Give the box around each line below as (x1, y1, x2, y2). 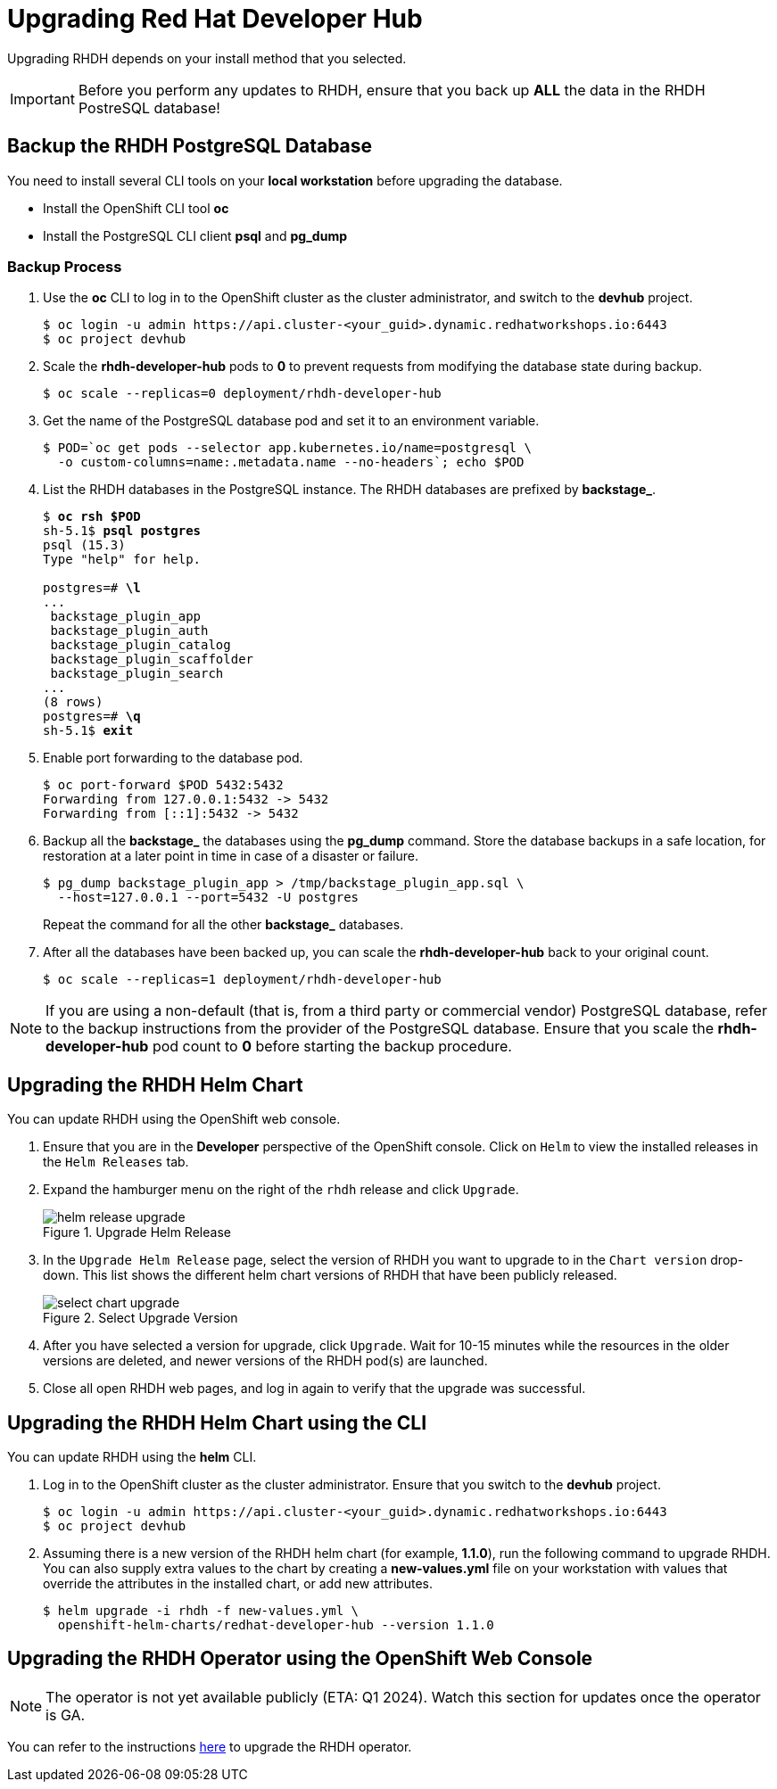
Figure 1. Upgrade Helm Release (43, 1224, 231, 1241)
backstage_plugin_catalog (50, 638, 231, 653)
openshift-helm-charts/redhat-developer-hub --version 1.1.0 (57, 1618, 494, 1633)
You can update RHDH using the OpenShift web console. (7, 1111, 341, 1127)
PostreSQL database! (78, 98, 220, 117)
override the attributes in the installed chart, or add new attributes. (43, 1576, 433, 1592)
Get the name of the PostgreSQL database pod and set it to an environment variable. (43, 413, 540, 429)
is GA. (45, 1705, 86, 1724)
